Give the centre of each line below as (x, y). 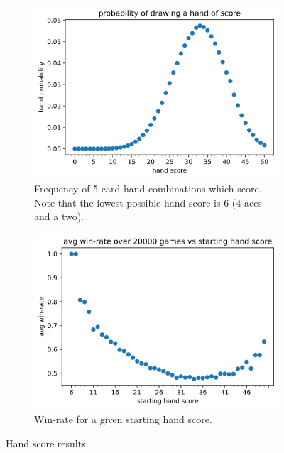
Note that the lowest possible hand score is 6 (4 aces (148, 202)
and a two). (59, 216)
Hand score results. (47, 443)
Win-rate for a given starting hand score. (123, 419)
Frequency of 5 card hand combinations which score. (148, 188)
